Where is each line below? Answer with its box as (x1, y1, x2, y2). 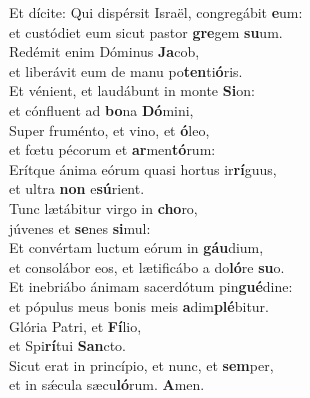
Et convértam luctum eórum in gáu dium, (9, 237, 264, 258)
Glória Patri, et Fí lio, (9, 315, 142, 336)
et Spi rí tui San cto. (9, 335, 126, 356)
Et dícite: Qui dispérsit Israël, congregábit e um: (9, 2, 303, 22)
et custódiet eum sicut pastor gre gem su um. (9, 21, 283, 42)
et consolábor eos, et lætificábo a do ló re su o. (9, 256, 285, 277)
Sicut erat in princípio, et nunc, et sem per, (9, 354, 274, 375)
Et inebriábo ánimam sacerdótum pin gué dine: (9, 276, 293, 297)
